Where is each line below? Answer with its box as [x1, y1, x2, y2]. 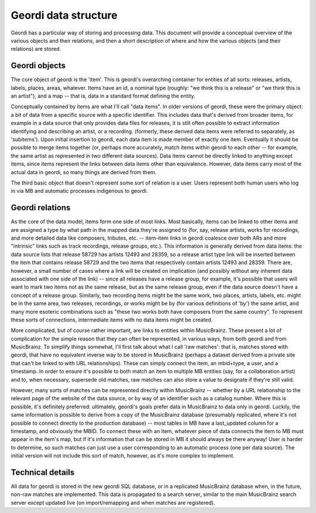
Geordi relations [11, 203, 71, 213]
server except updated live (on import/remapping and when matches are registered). [11, 499, 215, 506]
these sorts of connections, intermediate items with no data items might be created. [11, 316, 213, 323]
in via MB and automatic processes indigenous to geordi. [11, 188, 149, 195]
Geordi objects [11, 61, 66, 71]
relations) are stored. [11, 46, 61, 53]
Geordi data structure [11, 9, 118, 22]
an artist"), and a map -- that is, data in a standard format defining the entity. [11, 92, 195, 99]
